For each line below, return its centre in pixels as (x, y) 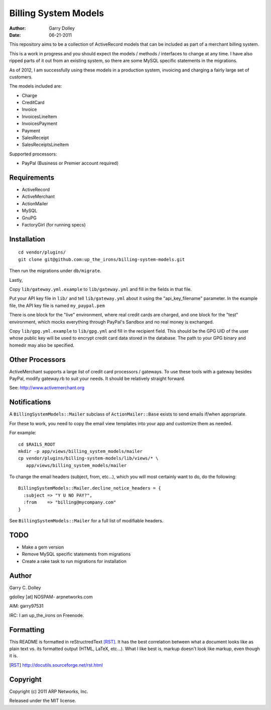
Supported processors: (33, 154)
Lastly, (16, 280)
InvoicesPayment (40, 124)
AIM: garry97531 (26, 606)
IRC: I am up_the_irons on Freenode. (47, 615)
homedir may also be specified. (42, 345)
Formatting (27, 630)
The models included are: (36, 86)
